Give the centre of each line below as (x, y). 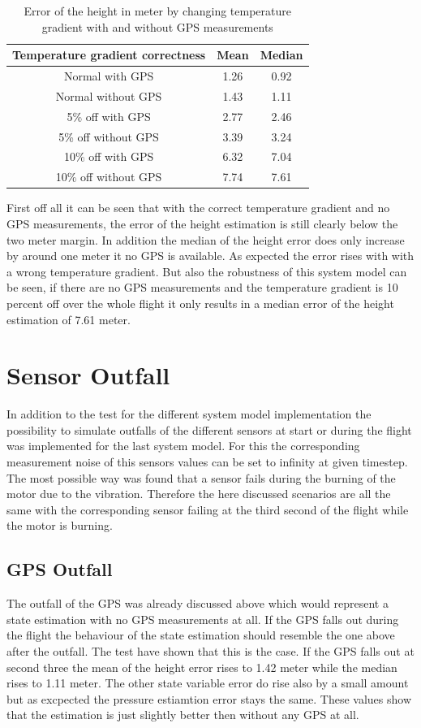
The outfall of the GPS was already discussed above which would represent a (198, 603)
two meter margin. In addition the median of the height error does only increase (206, 239)
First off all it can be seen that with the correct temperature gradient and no (198, 208)
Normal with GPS (109, 76)
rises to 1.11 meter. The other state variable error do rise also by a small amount (208, 683)
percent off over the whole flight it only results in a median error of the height (200, 303)
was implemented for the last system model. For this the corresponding (183, 446)
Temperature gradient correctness (109, 55)
